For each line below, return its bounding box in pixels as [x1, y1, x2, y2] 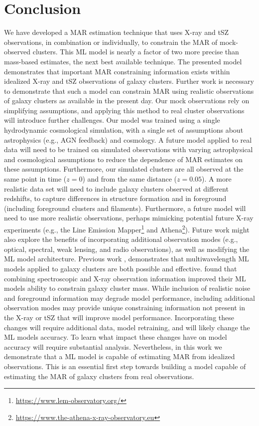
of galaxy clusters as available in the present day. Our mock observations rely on [4, 95, 250, 106]
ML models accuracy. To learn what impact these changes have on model [4, 332, 227, 342]
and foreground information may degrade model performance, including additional [4, 292, 255, 303]
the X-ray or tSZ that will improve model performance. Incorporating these [4, 312, 234, 322]
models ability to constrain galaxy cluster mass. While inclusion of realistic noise [4, 283, 251, 293]
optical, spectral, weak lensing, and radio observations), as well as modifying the [4, 243, 250, 254]
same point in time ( [4, 174, 67, 184]
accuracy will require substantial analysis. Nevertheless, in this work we [4, 341, 222, 352]
